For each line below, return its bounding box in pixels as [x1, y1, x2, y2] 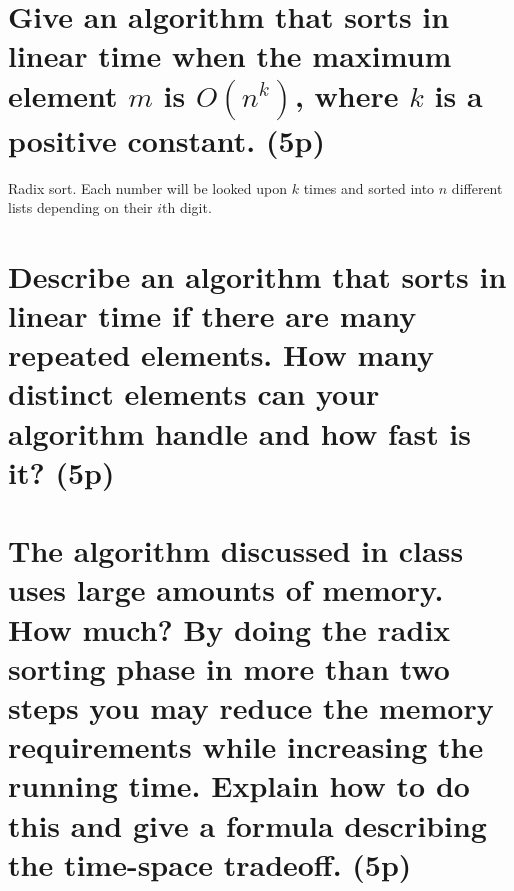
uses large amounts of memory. [8, 569, 444, 610]
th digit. [162, 197, 212, 218]
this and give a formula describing [8, 804, 487, 845]
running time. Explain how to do [8, 765, 470, 806]
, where [294, 74, 399, 115]
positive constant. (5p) [8, 119, 325, 160]
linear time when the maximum [8, 35, 452, 76]
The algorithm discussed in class [8, 530, 464, 571]
